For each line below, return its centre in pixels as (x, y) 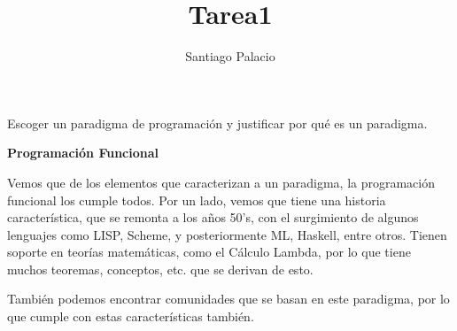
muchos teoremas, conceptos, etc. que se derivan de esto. (160, 269)
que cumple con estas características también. (131, 316)
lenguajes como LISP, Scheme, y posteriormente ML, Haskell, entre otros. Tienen (227, 234)
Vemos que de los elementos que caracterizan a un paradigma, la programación (221, 182)
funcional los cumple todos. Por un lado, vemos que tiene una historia (197, 200)
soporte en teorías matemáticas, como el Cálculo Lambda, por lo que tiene (209, 252)
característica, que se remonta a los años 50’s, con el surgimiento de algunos (213, 217)
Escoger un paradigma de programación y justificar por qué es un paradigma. (217, 123)
